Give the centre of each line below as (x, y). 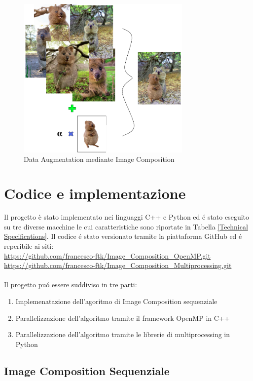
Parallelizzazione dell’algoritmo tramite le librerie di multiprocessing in (123, 334)
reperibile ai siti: (29, 246)
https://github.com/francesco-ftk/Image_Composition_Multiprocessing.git (118, 265)
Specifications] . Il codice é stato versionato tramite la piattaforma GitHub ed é (123, 236)
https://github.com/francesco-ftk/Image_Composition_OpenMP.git (107, 255)
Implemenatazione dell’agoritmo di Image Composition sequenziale (116, 301)
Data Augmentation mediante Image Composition (99, 159)
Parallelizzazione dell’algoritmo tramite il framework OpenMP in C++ (123, 318)
